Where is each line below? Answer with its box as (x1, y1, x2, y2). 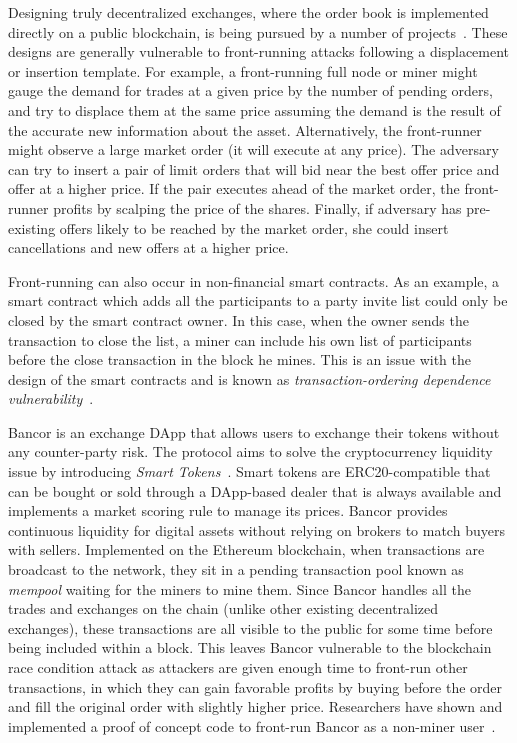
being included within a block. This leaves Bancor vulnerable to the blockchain (8, 637, 492, 658)
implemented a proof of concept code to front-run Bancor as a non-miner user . (8, 715, 496, 736)
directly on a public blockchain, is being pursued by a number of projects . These (8, 21, 508, 42)
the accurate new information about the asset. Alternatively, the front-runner (8, 119, 482, 140)
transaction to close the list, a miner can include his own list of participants (8, 329, 472, 350)
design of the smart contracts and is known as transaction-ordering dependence (8, 368, 491, 389)
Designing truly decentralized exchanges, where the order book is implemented (8, 2, 489, 22)
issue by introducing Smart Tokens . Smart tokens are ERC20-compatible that (8, 461, 491, 482)
